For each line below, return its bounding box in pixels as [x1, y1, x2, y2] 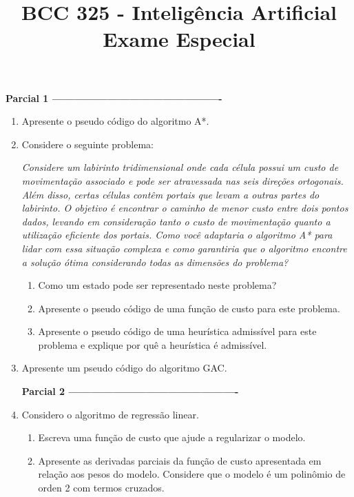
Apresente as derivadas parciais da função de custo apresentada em [38, 453, 322, 467]
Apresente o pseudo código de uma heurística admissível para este [38, 324, 317, 338]
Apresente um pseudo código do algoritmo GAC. [21, 361, 227, 375]
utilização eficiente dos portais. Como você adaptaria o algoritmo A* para [21, 227, 333, 242]
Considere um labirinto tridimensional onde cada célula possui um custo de [21, 160, 339, 174]
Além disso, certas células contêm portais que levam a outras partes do [21, 187, 320, 201]
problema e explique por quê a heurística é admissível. [38, 337, 267, 352]
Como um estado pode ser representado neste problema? [38, 278, 277, 292]
